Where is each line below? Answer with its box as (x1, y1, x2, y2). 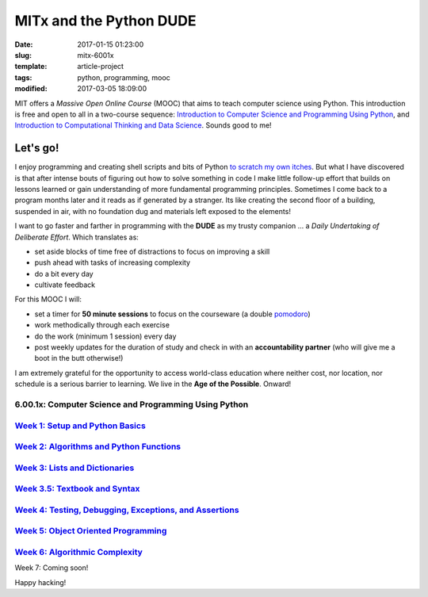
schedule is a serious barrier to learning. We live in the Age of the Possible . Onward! (14, 379, 292, 388)
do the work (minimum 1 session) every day (34, 331, 177, 341)
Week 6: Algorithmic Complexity (14, 546, 143, 557)
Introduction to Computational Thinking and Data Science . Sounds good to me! (14, 121, 273, 130)
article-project (77, 62, 124, 71)
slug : (14, 50, 32, 59)
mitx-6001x (77, 50, 114, 59)
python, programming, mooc (77, 72, 170, 82)
